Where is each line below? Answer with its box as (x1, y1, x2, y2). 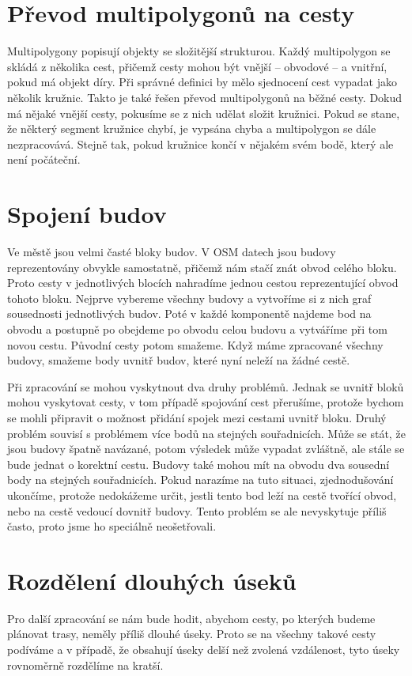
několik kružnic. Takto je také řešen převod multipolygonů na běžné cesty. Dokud (7, 89, 403, 105)
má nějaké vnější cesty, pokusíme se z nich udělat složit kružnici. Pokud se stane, (7, 104, 400, 121)
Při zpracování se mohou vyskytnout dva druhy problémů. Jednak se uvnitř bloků (7, 378, 404, 395)
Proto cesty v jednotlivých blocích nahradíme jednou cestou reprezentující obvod (7, 274, 399, 291)
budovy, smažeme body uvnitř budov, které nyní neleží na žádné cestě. (7, 352, 350, 368)
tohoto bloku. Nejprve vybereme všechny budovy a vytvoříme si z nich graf (7, 289, 372, 306)
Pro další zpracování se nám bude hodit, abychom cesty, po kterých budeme (7, 610, 376, 626)
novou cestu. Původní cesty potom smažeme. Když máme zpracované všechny (7, 336, 384, 353)
